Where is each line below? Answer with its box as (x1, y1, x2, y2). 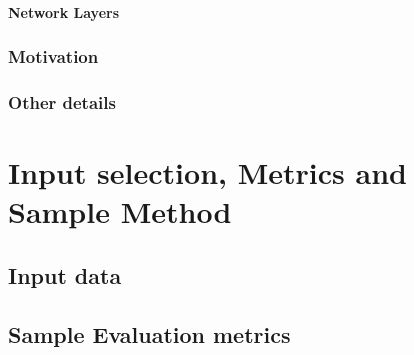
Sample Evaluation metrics (8, 318, 291, 349)
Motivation (8, 44, 99, 69)
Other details (8, 89, 116, 114)
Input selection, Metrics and (8, 152, 407, 193)
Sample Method (8, 191, 232, 232)
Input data (8, 259, 122, 290)
